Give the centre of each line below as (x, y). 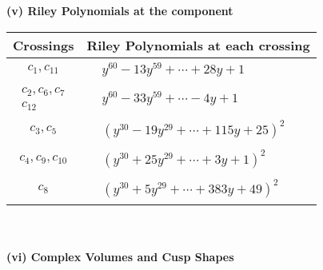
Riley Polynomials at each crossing (198, 45)
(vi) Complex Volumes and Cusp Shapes (120, 256)
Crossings (44, 45)
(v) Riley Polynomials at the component (120, 10)
